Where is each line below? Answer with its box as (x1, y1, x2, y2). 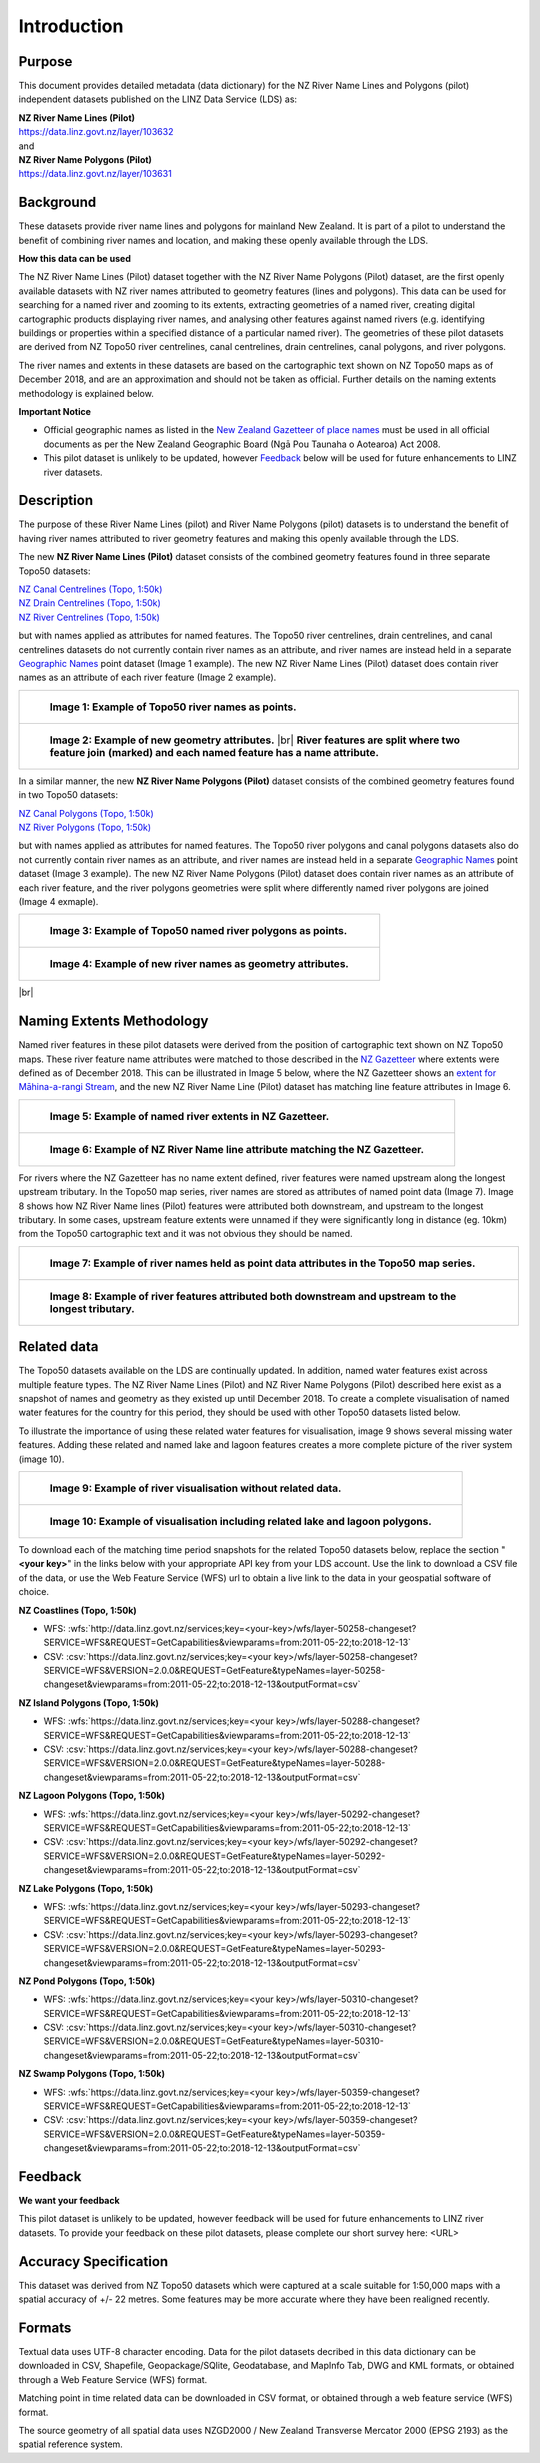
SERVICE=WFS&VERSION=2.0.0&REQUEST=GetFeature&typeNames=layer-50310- (43, 2035, 384, 2047)
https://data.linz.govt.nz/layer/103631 (18, 168, 172, 180)
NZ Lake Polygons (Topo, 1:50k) (18, 1882, 154, 1894)
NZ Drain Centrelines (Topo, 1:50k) (18, 597, 162, 609)
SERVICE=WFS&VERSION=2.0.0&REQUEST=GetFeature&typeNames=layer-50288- (43, 1757, 386, 1769)
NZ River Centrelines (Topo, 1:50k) (18, 611, 160, 623)
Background (18, 194, 97, 211)
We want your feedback (18, 2195, 120, 2207)
